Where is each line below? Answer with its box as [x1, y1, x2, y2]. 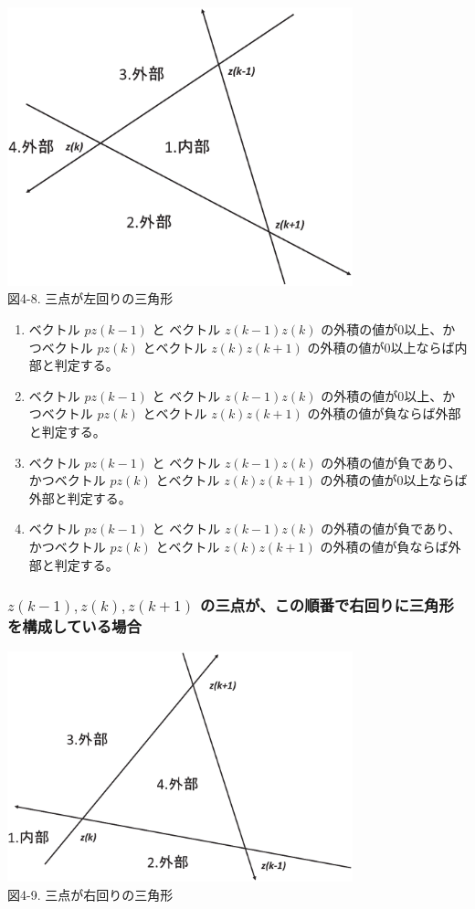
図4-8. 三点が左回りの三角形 [7, 289, 174, 308]
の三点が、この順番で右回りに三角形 [200, 594, 454, 617]
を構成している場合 [7, 615, 142, 638]
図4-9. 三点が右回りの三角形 [7, 884, 174, 904]
